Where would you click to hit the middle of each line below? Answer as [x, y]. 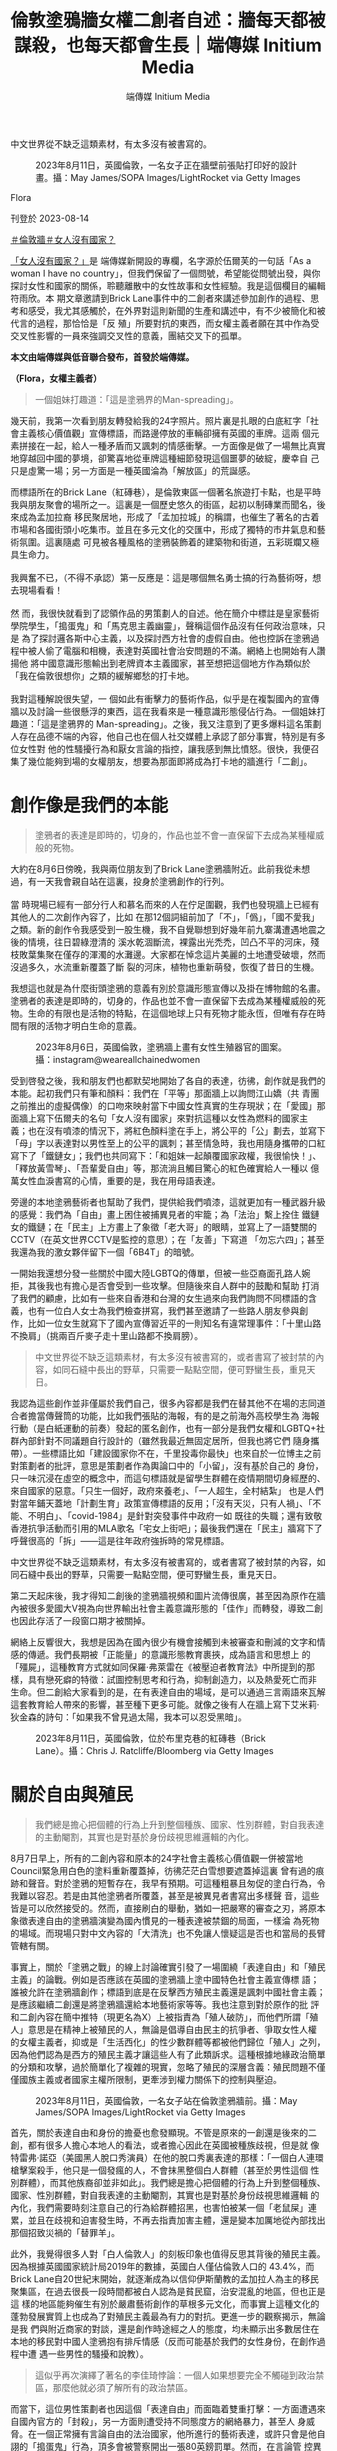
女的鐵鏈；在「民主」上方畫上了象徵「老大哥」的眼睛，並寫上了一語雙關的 [163, 1227]
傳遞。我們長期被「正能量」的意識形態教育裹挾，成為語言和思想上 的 [169, 1654]
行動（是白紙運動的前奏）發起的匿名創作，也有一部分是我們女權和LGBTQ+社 [167, 1428]
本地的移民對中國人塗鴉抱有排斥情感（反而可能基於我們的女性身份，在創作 [163, 2341]
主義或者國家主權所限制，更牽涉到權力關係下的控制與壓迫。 [159, 2079]
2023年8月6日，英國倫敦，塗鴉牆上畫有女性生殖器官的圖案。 [161, 1047]
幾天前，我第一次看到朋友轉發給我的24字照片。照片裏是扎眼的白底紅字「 [160, 420]
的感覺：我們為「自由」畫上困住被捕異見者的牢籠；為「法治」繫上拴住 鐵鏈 [165, 1214]
